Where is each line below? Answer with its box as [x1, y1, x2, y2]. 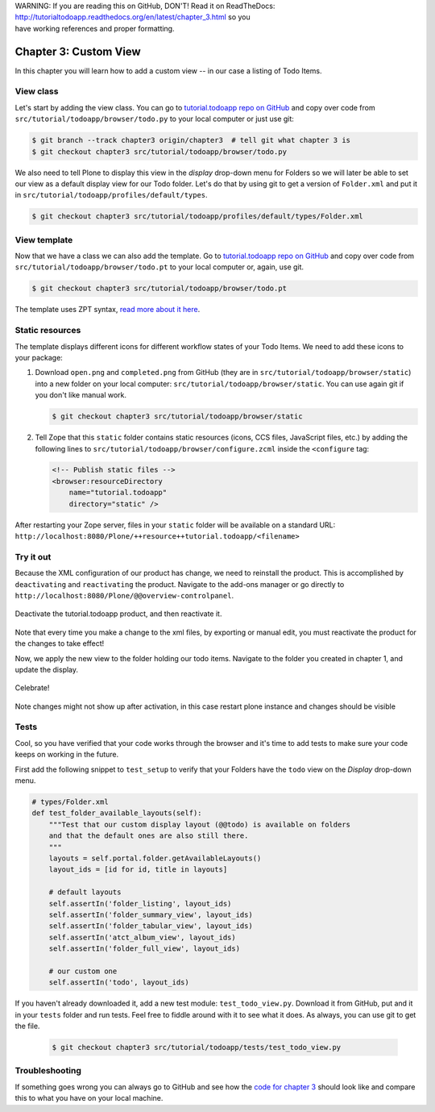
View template [14, 234, 73, 245]
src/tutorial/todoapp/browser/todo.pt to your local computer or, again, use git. [14, 262, 304, 272]
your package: [14, 352, 64, 362]
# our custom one [48, 966, 118, 976]
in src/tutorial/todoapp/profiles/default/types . [14, 190, 209, 200]
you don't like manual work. [35, 390, 127, 400]
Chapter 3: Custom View [14, 44, 141, 58]
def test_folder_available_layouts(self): [31, 809, 202, 818]
